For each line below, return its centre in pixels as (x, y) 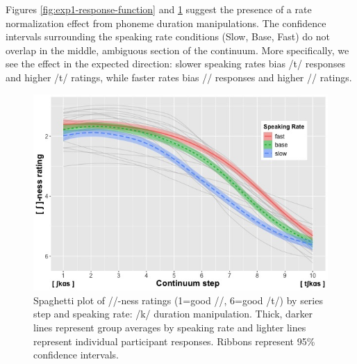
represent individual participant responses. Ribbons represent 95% (174, 341)
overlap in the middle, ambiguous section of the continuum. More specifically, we (177, 50)
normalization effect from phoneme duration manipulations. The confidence (166, 23)
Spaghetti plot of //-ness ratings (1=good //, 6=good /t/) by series (178, 300)
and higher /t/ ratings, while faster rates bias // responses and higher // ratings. (179, 77)
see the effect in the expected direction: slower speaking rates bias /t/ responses (176, 64)
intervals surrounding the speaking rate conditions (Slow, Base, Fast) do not (168, 36)
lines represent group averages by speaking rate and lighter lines (170, 327)
